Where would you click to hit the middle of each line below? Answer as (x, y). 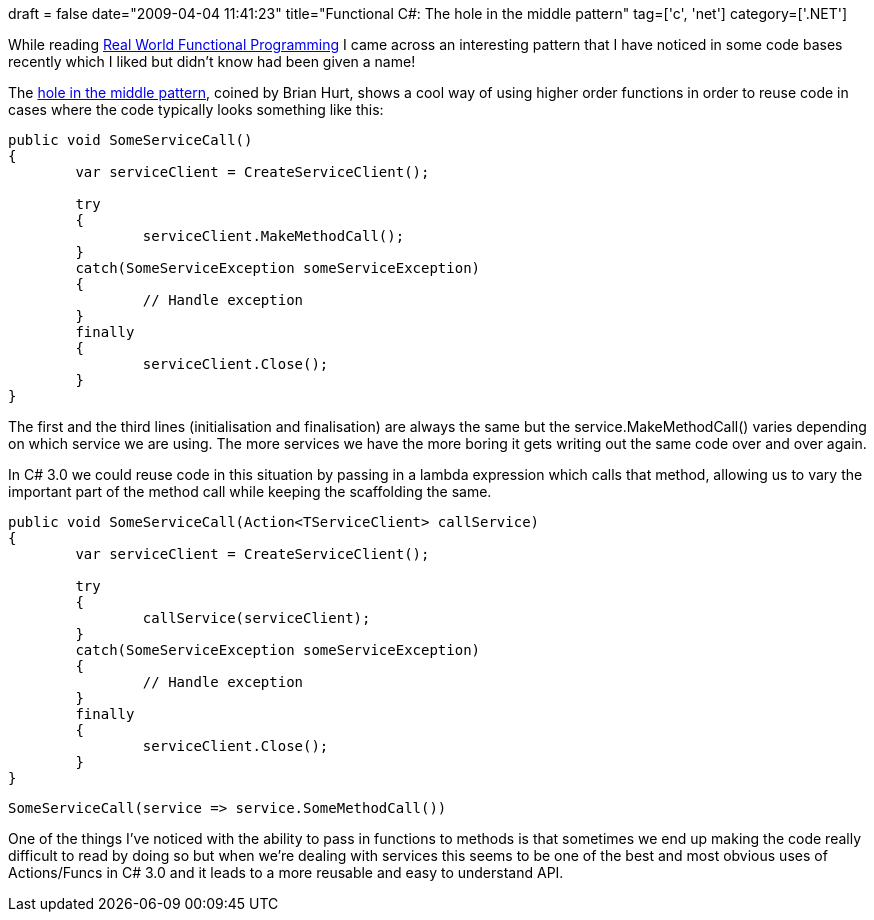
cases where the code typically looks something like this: (196, 109)
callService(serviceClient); (256, 618)
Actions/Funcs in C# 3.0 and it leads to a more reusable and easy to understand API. (286, 872)
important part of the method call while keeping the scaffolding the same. (250, 491)
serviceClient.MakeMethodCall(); (273, 236)
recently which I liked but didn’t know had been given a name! (212, 61)
